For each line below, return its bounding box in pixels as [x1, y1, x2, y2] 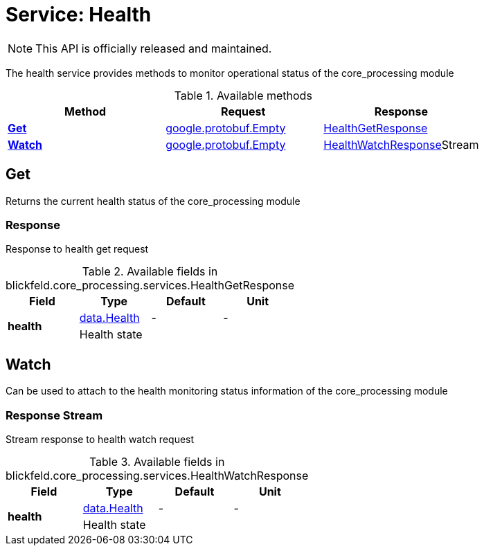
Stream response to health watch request [6, 433, 195, 445]
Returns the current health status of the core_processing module [6, 195, 301, 207]
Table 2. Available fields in [82, 264, 218, 279]
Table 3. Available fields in [89, 454, 225, 469]
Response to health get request [6, 243, 149, 255]
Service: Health [6, 3, 152, 26]
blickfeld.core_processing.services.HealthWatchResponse [6, 468, 309, 482]
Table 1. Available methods [174, 88, 312, 102]
